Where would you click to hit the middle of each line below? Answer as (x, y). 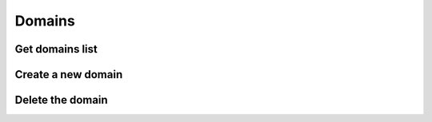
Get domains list (56, 49)
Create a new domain (69, 75)
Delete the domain (61, 100)
